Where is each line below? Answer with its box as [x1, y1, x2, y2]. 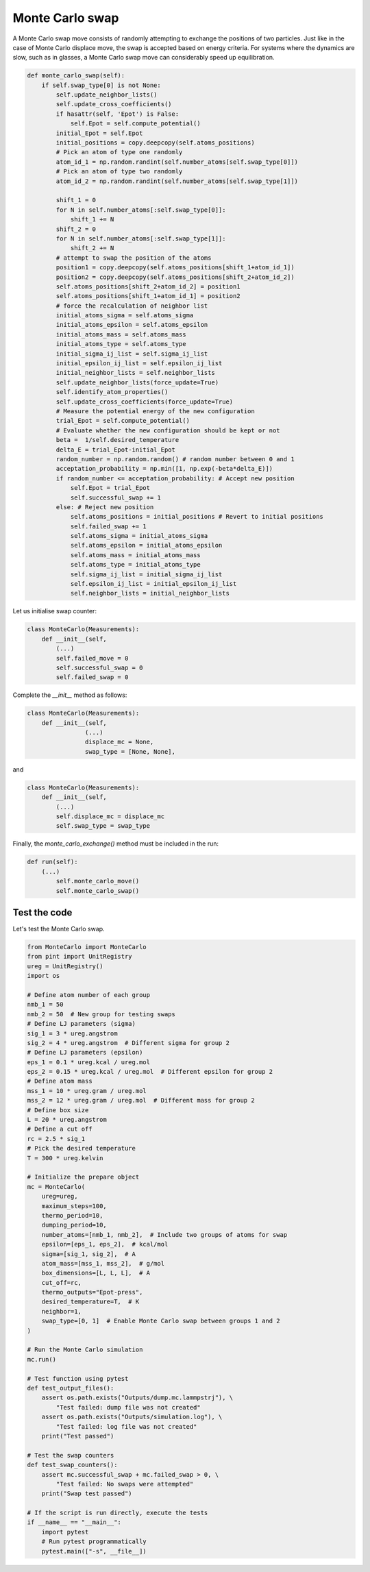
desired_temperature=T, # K [41, 1298, 140, 1305]
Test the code [12, 907, 73, 918]
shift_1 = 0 [56, 196, 96, 204]
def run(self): [27, 858, 78, 866]
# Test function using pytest [27, 1375, 129, 1382]
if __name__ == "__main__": [27, 1519, 121, 1526]
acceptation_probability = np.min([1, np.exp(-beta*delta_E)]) [56, 465, 273, 473]
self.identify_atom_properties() [56, 388, 169, 396]
